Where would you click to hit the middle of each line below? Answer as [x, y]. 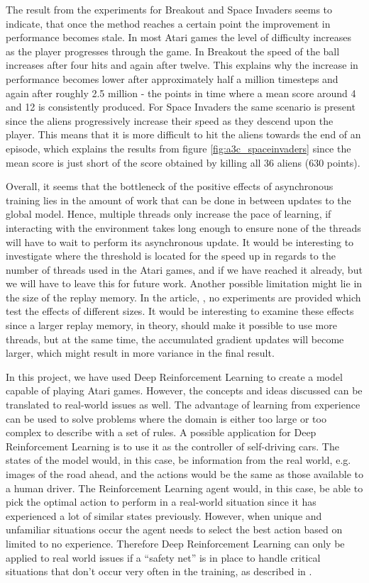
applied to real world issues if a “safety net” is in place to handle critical [163, 557]
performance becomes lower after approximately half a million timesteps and [172, 78]
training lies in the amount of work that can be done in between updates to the [178, 200]
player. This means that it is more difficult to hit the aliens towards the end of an [183, 134]
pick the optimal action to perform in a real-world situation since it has [161, 502]
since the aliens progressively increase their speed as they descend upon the [170, 120]
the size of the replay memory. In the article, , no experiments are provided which [183, 297]
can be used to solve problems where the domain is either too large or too [166, 418]
